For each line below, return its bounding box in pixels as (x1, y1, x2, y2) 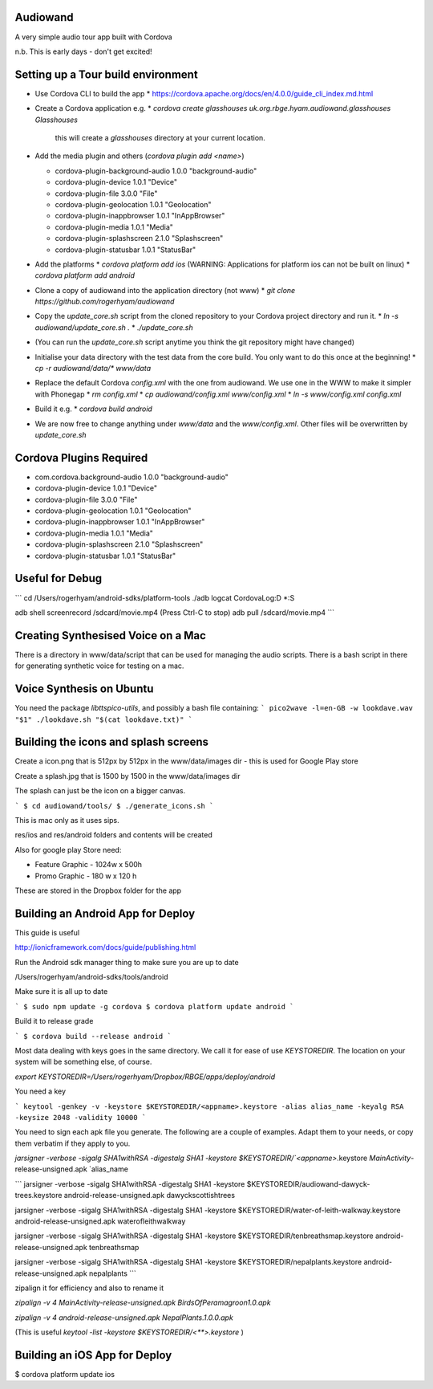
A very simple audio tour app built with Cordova (14, 32, 172, 42)
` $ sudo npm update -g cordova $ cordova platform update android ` (14, 1002, 294, 1011)
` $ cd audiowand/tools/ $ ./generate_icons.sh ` (14, 801, 214, 810)
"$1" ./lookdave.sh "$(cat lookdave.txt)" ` (14, 715, 193, 724)
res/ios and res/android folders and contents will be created (14, 830, 212, 840)
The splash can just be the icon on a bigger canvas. (14, 786, 186, 796)
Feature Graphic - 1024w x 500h (34, 860, 143, 870)
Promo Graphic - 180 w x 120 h (34, 871, 137, 881)
